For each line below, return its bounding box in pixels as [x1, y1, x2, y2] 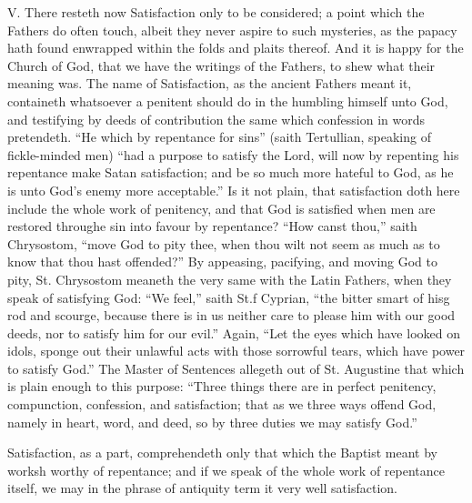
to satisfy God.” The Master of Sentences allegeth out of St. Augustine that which [7, 358, 465, 377]
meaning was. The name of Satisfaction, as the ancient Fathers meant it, [7, 74, 412, 93]
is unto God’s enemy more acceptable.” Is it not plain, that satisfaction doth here [7, 180, 460, 199]
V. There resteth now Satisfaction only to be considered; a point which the [7, 3, 425, 21]
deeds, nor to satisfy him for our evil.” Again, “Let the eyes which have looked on [7, 323, 460, 342]
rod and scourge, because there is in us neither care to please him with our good [7, 306, 456, 325]
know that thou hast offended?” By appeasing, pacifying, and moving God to [7, 252, 437, 271]
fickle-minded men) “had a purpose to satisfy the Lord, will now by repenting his [7, 145, 459, 164]
